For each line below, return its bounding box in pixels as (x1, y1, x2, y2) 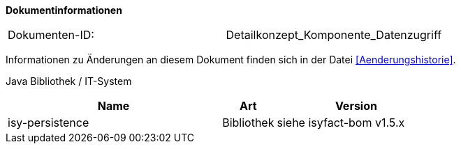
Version (335, 99, 377, 113)
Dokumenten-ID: (8, 28, 94, 42)
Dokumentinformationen (6, 4, 122, 16)
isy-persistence (8, 116, 89, 130)
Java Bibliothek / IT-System (6, 75, 132, 87)
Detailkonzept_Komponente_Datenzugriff (226, 28, 442, 42)
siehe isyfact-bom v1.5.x (277, 116, 405, 130)
